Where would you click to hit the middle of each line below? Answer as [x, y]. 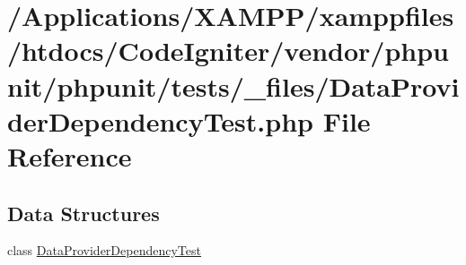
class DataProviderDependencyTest [104, 250]
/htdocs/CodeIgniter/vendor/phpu [228, 51]
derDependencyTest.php [160, 120]
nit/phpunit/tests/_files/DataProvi [233, 85]
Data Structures [84, 213]
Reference [70, 155]
